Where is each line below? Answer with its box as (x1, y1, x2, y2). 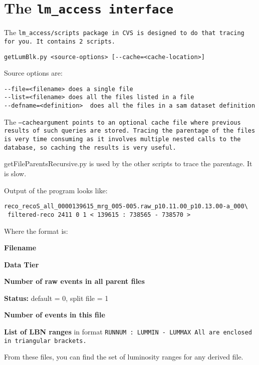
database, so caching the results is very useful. (4, 144, 176, 151)
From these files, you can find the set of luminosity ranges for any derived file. (4, 351, 243, 362)
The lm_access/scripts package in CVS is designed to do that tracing (4, 27, 244, 38)
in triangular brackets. (4, 337, 87, 344)
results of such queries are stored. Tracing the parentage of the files (4, 127, 255, 135)
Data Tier (4, 259, 39, 269)
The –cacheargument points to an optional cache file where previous (4, 116, 241, 127)
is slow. (4, 168, 27, 178)
